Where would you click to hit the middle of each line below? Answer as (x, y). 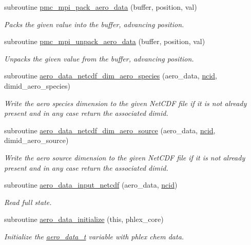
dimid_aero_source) (36, 140)
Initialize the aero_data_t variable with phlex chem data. (94, 236)
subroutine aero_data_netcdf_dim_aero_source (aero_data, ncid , (110, 130)
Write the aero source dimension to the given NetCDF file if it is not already (125, 157)
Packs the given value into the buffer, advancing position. (94, 24)
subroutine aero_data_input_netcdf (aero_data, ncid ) (91, 185)
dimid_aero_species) (37, 85)
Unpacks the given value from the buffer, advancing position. (99, 58)
